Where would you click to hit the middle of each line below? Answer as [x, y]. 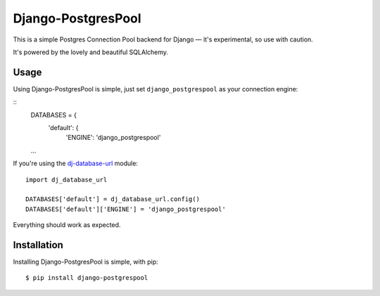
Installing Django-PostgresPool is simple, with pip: [85, 262]
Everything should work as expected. [67, 225]
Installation [38, 245]
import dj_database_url [66, 180]
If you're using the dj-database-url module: [76, 163]
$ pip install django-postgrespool [87, 278]
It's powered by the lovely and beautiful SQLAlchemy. [91, 52]
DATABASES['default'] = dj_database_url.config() [113, 199]
